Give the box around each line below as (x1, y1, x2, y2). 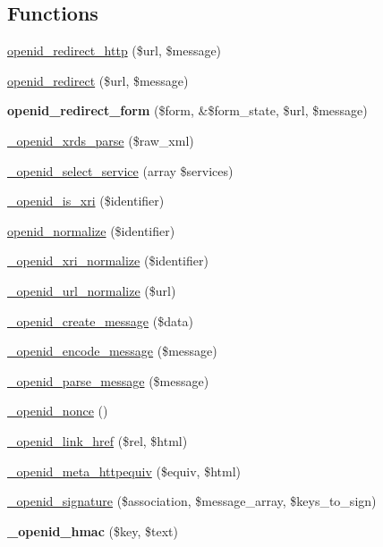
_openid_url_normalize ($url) (7, 281, 176, 299)
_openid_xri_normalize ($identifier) (7, 251, 209, 270)
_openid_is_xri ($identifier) (7, 191, 165, 210)
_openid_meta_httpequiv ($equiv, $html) (7, 461, 241, 480)
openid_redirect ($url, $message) (7, 71, 189, 89)
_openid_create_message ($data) (7, 311, 193, 330)
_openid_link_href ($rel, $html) (7, 431, 188, 450)
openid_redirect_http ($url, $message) (7, 41, 222, 60)
